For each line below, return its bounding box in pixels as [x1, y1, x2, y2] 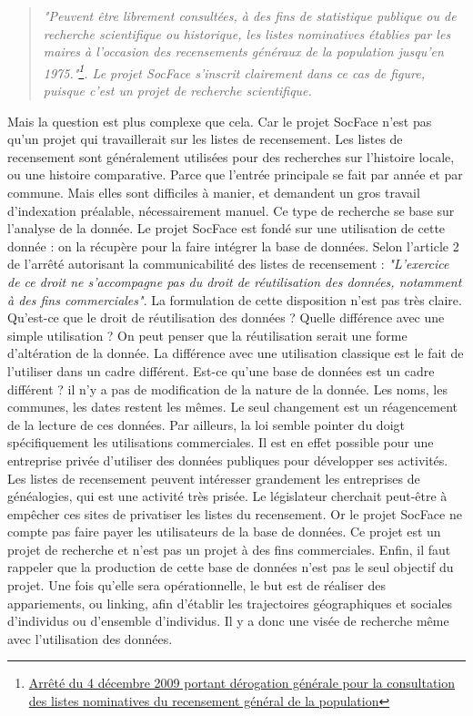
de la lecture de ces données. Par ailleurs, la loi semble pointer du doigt [7, 414, 405, 434]
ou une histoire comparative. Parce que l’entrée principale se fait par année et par [7, 165, 463, 184]
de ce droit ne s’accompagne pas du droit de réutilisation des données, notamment [7, 271, 462, 291]
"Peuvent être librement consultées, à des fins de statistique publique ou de [43, 6, 457, 25]
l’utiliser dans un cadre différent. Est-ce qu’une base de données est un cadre [7, 361, 435, 380]
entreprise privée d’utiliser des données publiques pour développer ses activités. [7, 450, 448, 469]
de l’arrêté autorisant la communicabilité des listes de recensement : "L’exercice [7, 254, 449, 273]
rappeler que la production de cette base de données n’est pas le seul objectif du [7, 557, 454, 577]
